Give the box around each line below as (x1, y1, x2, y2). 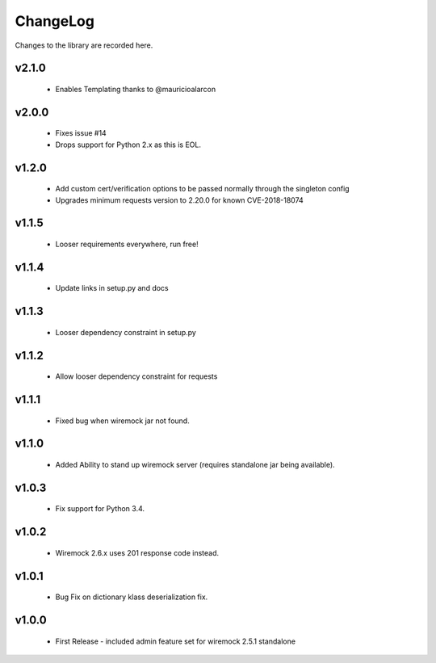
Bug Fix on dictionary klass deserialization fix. (55, 592, 208, 602)
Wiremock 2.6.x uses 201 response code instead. (55, 548, 220, 557)
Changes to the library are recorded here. (15, 40, 153, 50)
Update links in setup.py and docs (55, 283, 169, 293)
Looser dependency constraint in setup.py (55, 327, 197, 337)
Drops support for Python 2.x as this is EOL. (55, 140, 202, 149)
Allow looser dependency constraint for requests (55, 371, 218, 381)
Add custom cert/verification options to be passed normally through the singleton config (55, 184, 350, 194)
